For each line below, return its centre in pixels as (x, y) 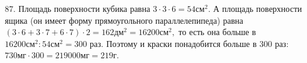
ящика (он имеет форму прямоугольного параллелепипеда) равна (124, 20)
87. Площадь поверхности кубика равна (78, 8)
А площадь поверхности (258, 8)
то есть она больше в (217, 32)
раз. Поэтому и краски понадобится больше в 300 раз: (189, 43)
